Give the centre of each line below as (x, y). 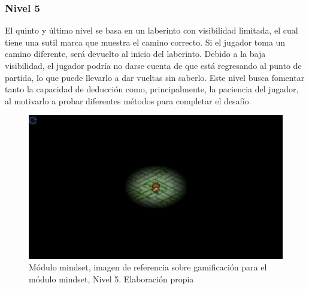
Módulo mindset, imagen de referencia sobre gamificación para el (148, 267)
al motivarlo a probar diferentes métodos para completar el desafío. (128, 100)
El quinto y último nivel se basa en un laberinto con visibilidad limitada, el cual (152, 30)
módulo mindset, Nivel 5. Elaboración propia (111, 279)
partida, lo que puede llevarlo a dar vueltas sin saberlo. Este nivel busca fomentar (155, 77)
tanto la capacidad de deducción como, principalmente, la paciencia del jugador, (152, 89)
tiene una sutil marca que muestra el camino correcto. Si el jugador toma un (145, 42)
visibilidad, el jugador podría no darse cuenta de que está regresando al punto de (153, 65)
